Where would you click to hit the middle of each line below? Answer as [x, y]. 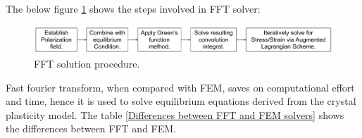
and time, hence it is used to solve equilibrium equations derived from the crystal [181, 101]
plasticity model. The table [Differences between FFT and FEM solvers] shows [175, 114]
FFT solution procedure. [87, 63]
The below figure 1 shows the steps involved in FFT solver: [133, 8]
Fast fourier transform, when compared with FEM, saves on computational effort [180, 87]
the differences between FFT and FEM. [91, 128]
